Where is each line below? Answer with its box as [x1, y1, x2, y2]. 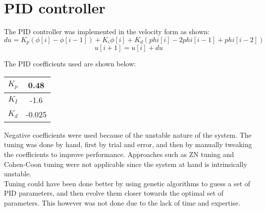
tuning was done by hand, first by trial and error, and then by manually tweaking [4, 139, 252, 150]
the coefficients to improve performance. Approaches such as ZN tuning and [4, 149, 234, 159]
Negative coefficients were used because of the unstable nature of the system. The [4, 129, 252, 140]
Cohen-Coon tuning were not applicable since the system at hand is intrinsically [4, 158, 247, 169]
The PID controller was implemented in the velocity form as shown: [4, 26, 210, 37]
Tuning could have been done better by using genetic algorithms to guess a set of [4, 178, 251, 188]
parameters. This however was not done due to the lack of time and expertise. [4, 197, 241, 208]
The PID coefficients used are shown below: [4, 58, 136, 69]
